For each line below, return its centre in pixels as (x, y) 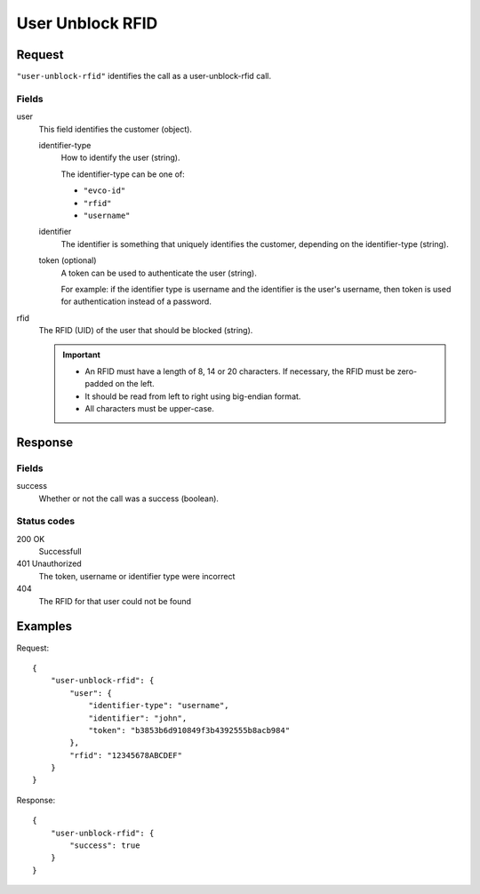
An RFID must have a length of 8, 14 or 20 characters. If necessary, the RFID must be (240, 371)
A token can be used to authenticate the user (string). (159, 273)
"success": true (105, 846)
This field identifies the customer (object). (116, 129)
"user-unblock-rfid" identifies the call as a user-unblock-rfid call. (144, 76)
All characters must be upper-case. (150, 409)
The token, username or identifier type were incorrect (137, 576)
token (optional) (68, 260)
